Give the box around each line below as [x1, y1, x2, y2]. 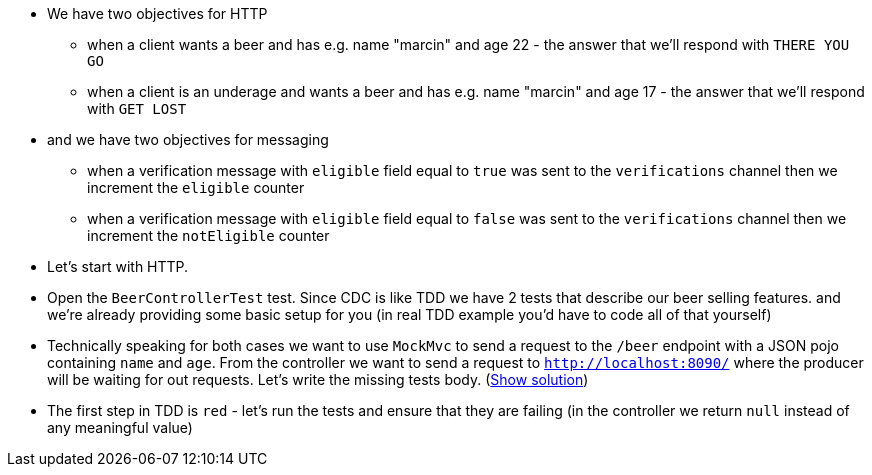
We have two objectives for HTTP [47, 5, 268, 22]
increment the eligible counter [87, 179, 305, 196]
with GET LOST [87, 100, 187, 117]
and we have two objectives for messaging [47, 131, 329, 148]
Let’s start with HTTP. [47, 258, 189, 275]
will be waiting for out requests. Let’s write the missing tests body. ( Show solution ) [47, 371, 589, 388]
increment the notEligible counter [87, 227, 330, 244]
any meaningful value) [47, 419, 193, 436]
